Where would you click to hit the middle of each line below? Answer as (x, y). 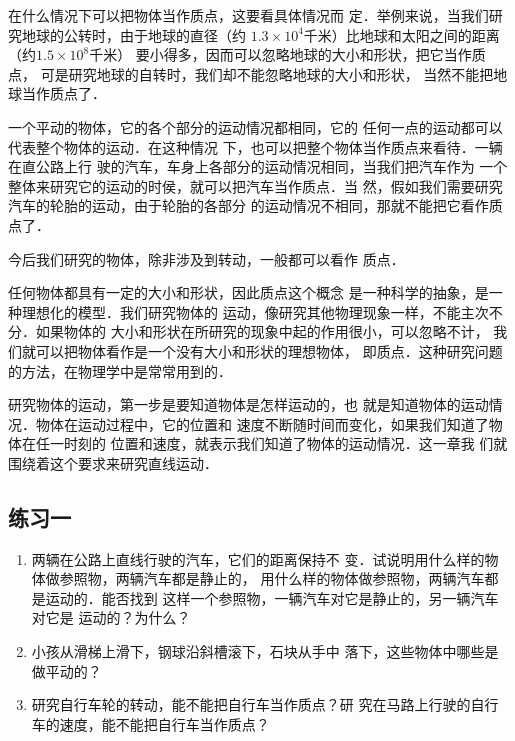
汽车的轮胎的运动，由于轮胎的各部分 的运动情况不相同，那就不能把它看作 (248, 205)
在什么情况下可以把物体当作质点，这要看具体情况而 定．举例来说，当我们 (248, 15)
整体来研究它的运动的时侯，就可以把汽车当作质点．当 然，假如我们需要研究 (255, 185)
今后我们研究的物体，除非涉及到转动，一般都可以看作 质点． (206, 258)
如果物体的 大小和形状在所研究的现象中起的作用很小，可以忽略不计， (262, 331)
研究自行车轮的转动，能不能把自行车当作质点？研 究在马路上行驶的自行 (265, 704)
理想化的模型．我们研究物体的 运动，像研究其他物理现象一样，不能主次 (255, 311)
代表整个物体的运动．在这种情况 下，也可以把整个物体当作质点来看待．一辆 (255, 146)
